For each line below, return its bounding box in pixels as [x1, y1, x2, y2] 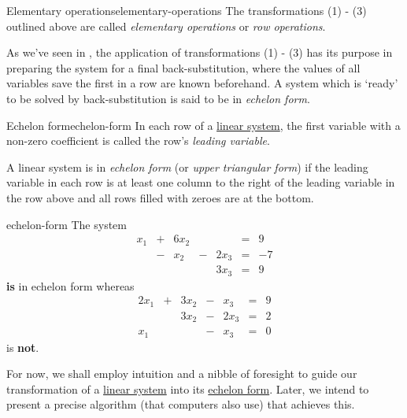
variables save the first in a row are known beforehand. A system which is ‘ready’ [6, 75, 398, 91]
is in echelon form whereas [6, 277, 135, 294]
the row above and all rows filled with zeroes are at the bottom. [6, 189, 314, 205]
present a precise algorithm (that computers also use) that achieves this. [6, 396, 355, 412]
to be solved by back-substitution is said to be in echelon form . [6, 90, 310, 106]
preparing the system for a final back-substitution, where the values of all [6, 59, 361, 76]
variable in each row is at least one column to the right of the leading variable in [6, 174, 395, 191]
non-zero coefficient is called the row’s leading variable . [6, 132, 270, 149]
